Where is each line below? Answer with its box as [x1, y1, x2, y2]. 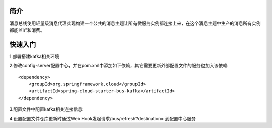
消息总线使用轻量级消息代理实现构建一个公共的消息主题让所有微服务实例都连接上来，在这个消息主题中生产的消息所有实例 [9, 20, 261, 26]
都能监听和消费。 [9, 27, 45, 33]
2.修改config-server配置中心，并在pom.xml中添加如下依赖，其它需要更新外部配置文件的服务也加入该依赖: [9, 63, 229, 69]
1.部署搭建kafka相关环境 [9, 53, 59, 59]
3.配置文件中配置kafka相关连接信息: [9, 106, 84, 112]
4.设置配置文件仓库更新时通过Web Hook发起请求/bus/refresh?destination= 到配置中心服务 [9, 115, 196, 121]
